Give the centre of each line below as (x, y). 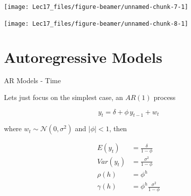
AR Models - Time (32, 80)
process (165, 97)
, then (118, 128)
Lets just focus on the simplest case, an (64, 97)
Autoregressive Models (83, 57)
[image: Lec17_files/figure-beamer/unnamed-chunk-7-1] (96, 7)
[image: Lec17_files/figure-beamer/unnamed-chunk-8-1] (96, 24)
